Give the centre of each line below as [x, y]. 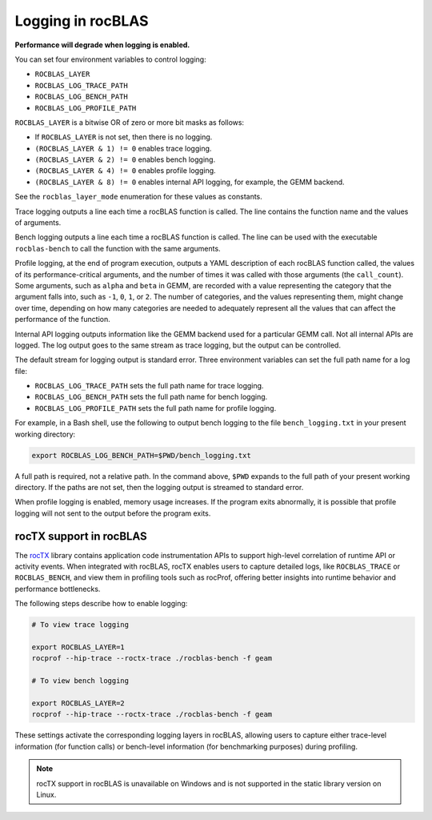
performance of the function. [63, 320]
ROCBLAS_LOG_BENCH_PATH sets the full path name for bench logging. [151, 397]
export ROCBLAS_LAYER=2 [78, 703]
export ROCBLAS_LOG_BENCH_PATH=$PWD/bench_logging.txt [141, 455]
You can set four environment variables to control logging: [111, 59]
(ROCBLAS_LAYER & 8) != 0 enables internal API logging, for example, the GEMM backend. [190, 182]
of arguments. [38, 223]
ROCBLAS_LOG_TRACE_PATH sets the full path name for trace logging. [149, 386]
